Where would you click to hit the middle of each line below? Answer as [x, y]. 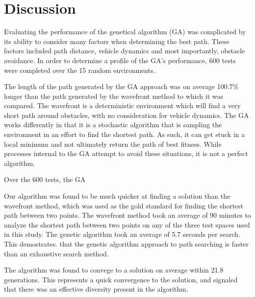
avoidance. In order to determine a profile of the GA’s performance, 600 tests [120, 60]
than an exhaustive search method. [56, 253]
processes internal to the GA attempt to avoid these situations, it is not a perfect [126, 153]
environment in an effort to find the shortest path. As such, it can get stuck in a [125, 134]
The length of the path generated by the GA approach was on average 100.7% [121, 86]
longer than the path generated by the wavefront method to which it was [114, 96]
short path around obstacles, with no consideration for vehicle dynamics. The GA [127, 115]
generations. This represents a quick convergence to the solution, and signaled [121, 279]
